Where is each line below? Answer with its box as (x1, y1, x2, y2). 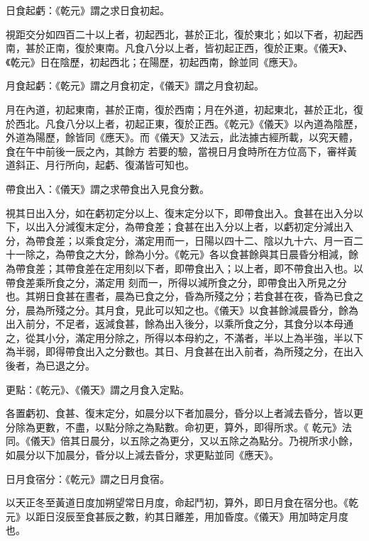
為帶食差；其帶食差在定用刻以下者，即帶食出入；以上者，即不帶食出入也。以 (6, 260, 363, 275)
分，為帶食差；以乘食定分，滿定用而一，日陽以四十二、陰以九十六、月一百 (6, 233, 353, 247)
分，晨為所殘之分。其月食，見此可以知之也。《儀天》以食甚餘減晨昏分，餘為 (6, 302, 358, 317)
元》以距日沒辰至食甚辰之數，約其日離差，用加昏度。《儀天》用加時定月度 (6, 508, 348, 523)
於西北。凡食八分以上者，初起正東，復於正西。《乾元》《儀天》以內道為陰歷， (6, 116, 363, 130)
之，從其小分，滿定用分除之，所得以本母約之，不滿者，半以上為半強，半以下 (6, 330, 363, 345)
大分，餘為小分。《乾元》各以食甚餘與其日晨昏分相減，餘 (94, 247, 358, 262)
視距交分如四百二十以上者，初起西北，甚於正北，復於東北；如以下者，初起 (6, 26, 353, 41)
